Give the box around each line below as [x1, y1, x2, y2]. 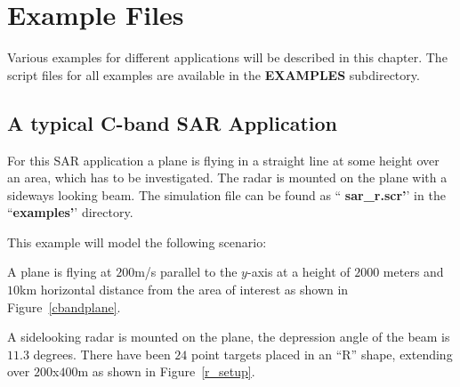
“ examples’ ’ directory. [7, 203, 133, 222]
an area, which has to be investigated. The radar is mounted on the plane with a [7, 168, 448, 187]
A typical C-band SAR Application [7, 109, 337, 136]
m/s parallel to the [134, 262, 238, 281]
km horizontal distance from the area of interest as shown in [20, 280, 349, 299]
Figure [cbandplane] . [7, 297, 121, 316]
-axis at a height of [246, 262, 351, 281]
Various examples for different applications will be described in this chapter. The [7, 48, 448, 67]
